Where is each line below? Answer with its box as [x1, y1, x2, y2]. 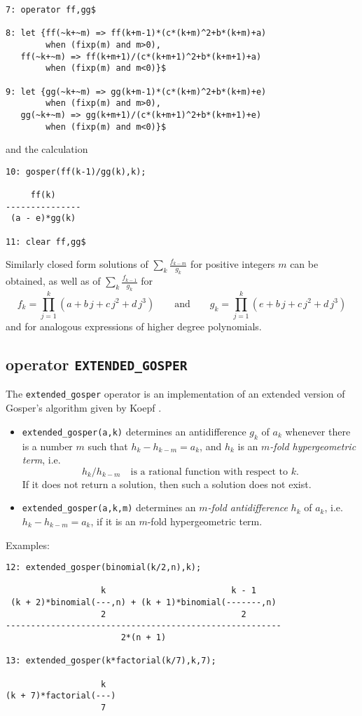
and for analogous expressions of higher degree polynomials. [6, 319, 262, 334]
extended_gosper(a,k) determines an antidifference [22, 424, 246, 438]
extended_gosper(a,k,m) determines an [22, 500, 196, 515]
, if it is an [90, 513, 136, 528]
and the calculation [6, 142, 88, 156]
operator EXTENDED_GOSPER [6, 353, 188, 375]
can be [290, 257, 319, 271]
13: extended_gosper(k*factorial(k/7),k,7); [6, 656, 216, 666]
